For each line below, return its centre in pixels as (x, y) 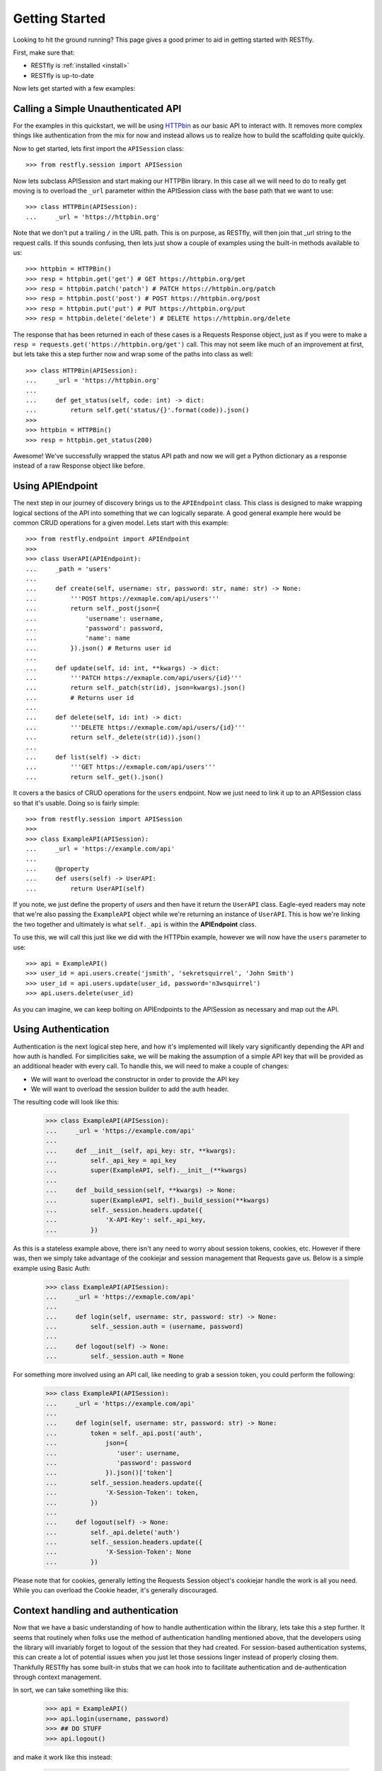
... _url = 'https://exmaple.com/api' (120, 1297)
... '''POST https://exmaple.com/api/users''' (123, 598)
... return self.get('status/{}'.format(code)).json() (138, 410)
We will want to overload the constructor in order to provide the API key (135, 1079)
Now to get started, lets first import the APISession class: (98, 148)
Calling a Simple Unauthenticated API (97, 109)
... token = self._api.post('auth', (124, 1433)
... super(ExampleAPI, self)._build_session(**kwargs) (158, 1200)
